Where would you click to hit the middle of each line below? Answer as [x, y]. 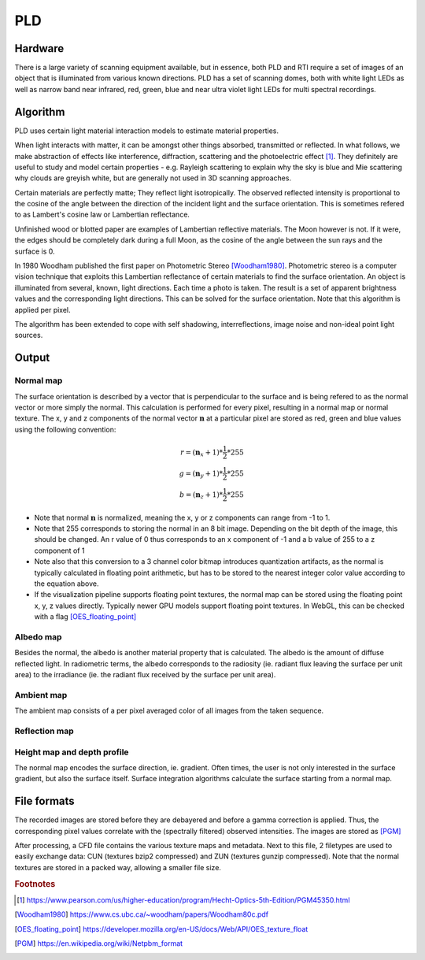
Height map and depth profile [72, 752]
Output [32, 358]
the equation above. [67, 584]
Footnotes [35, 884]
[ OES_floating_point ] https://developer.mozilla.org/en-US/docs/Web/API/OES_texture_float [161, 928]
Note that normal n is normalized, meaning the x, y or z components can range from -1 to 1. [182, 517]
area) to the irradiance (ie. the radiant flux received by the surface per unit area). [145, 675]
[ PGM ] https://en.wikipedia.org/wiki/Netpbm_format [99, 943]
